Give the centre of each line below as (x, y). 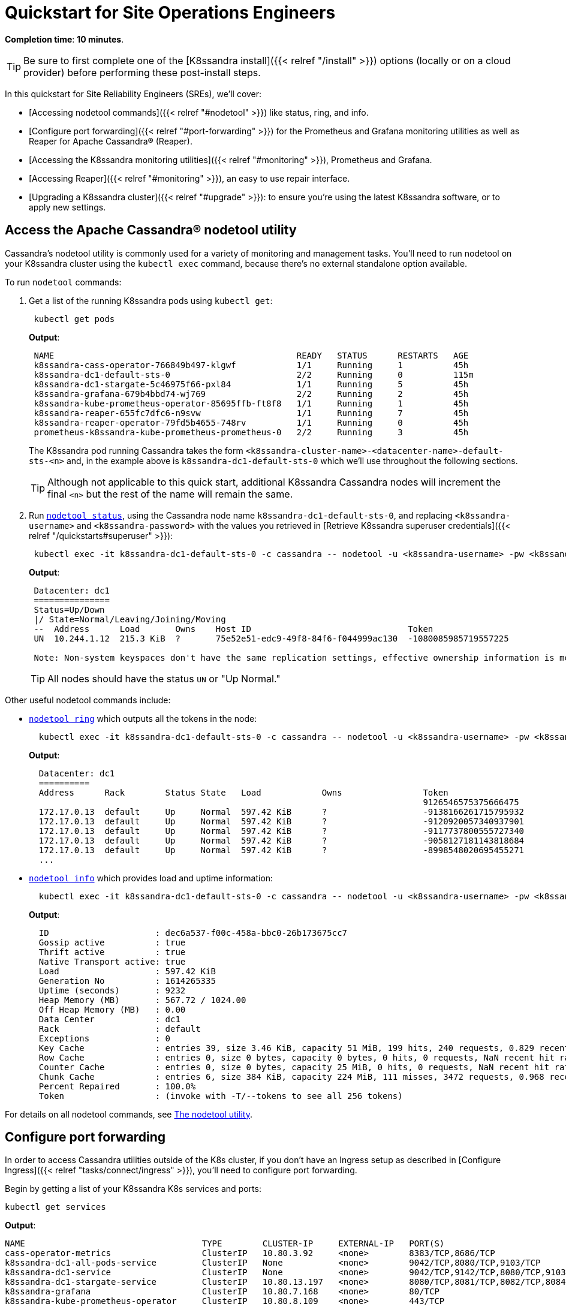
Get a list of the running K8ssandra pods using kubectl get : (151, 300)
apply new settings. (67, 207)
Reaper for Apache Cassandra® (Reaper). (111, 141)
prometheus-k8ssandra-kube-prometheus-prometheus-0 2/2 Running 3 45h (251, 432)
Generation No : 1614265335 (127, 981)
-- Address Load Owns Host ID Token (234, 629)
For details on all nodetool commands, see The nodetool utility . (129, 1114)
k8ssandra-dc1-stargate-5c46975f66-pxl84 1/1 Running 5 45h (251, 384)
